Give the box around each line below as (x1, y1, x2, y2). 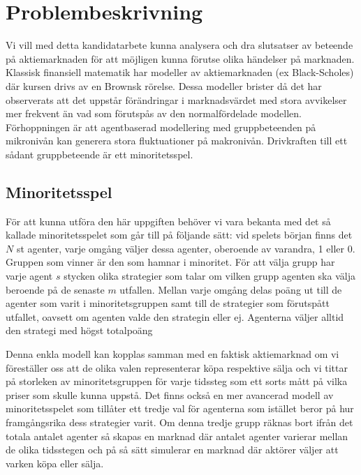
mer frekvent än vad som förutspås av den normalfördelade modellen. (6, 106, 302, 121)
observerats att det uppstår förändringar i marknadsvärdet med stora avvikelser (6, 92, 347, 107)
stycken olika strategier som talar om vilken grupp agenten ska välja (64, 269, 355, 283)
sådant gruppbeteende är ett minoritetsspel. (6, 146, 193, 161)
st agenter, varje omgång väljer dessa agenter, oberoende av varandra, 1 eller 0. (16, 241, 355, 255)
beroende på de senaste (6, 282, 105, 296)
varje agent (6, 269, 53, 283)
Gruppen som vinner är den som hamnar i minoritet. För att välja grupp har (6, 255, 335, 269)
